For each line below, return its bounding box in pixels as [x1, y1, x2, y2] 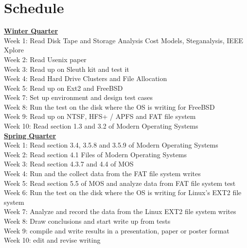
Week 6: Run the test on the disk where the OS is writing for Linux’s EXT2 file [4, 187, 242, 198]
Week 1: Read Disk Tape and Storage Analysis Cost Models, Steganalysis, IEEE [4, 35, 243, 45]
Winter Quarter [4, 26, 58, 36]
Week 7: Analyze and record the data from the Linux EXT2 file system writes [4, 206, 236, 216]
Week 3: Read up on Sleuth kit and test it [4, 64, 129, 74]
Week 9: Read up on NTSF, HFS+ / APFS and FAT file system [4, 111, 196, 121]
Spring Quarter [4, 130, 56, 140]
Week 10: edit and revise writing [4, 235, 101, 245]
